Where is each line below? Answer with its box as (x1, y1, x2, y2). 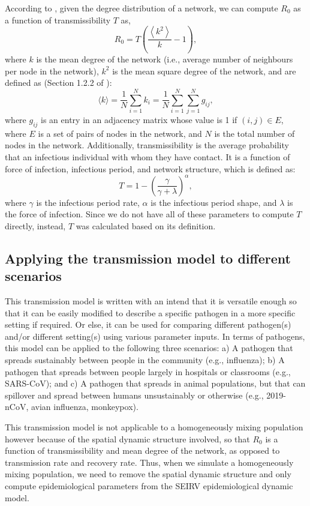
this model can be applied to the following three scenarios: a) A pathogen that (5, 342, 293, 354)
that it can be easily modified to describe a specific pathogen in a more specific (5, 306, 296, 319)
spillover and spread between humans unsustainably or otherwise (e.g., (5, 388, 264, 401)
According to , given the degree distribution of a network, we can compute (5, 2, 278, 14)
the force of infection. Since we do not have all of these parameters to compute (5, 208, 294, 220)
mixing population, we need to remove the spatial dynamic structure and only (5, 468, 291, 480)
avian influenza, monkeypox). (31, 400, 139, 413)
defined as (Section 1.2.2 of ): (5, 76, 112, 89)
